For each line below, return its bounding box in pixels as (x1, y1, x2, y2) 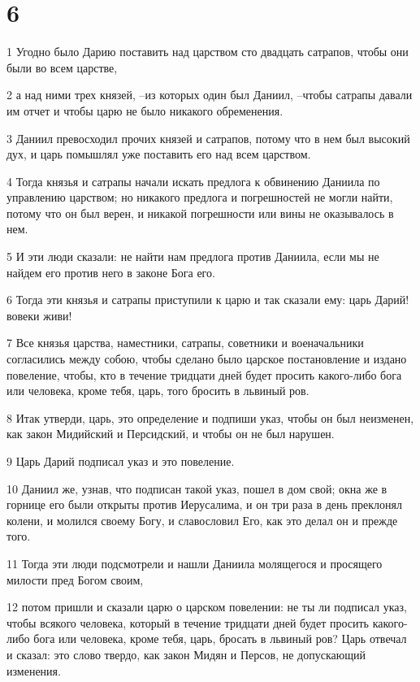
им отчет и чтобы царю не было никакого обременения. (6, 102, 284, 119)
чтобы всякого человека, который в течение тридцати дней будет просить (6, 614, 369, 631)
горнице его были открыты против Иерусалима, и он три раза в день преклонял (6, 496, 403, 513)
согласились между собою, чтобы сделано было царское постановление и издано (6, 350, 407, 367)
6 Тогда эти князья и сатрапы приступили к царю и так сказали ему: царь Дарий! (6, 291, 409, 308)
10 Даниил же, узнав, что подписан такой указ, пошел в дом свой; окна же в (6, 480, 388, 497)
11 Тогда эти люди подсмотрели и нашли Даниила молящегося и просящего (6, 554, 383, 571)
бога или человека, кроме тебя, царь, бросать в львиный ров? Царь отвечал (33, 630, 407, 647)
